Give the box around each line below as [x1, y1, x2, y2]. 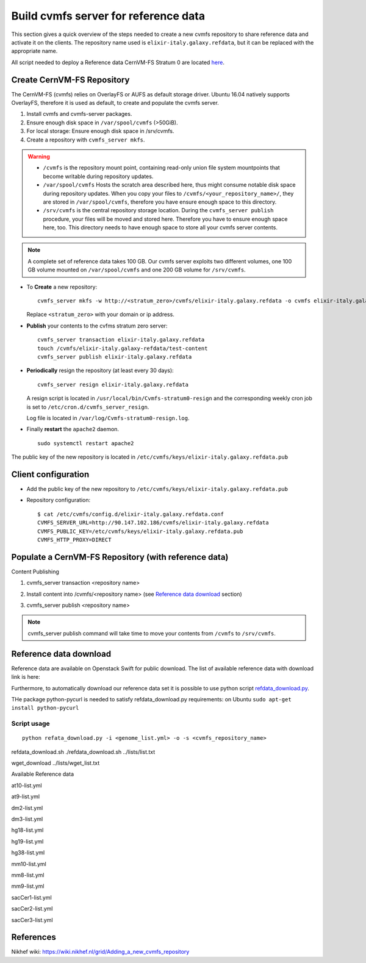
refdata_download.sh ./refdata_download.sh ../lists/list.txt [11, 748, 156, 756]
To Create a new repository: [26, 283, 98, 290]
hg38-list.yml [11, 849, 45, 856]
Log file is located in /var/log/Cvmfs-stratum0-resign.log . [26, 414, 190, 421]
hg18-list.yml [11, 826, 44, 834]
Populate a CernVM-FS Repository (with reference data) [11, 552, 229, 562]
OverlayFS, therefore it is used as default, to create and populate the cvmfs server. [11, 99, 219, 107]
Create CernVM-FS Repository [11, 74, 130, 85]
